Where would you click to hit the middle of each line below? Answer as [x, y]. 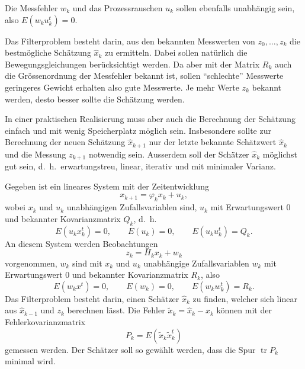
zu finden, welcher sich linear [245, 298]
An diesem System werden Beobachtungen [81, 243]
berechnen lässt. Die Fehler [116, 310]
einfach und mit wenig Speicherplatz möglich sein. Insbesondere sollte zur [138, 130]
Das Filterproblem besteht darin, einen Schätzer [92, 298]
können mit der [244, 310]
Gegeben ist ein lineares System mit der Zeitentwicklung [107, 186]
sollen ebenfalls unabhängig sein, [235, 8]
